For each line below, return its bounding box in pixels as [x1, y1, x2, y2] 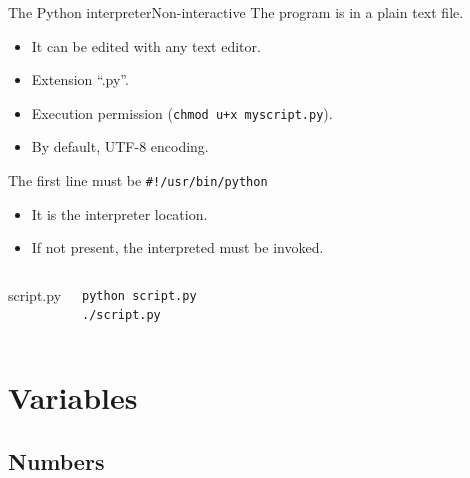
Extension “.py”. [31, 69, 129, 90]
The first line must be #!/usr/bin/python [8, 170, 268, 191]
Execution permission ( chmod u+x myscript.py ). [31, 102, 333, 123]
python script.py [82, 288, 197, 303]
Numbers [8, 445, 105, 476]
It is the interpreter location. [31, 203, 208, 224]
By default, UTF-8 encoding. [31, 136, 209, 157]
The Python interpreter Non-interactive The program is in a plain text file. [8, 2, 464, 22]
